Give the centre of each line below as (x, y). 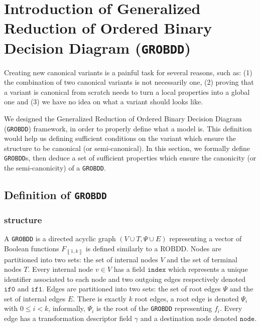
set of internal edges (35, 298)
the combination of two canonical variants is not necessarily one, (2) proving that (129, 82)
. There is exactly (100, 298)
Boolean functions (32, 248)
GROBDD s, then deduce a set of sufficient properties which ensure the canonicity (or (130, 158)
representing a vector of (206, 238)
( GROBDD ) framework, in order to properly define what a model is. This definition (128, 128)
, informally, (67, 308)
